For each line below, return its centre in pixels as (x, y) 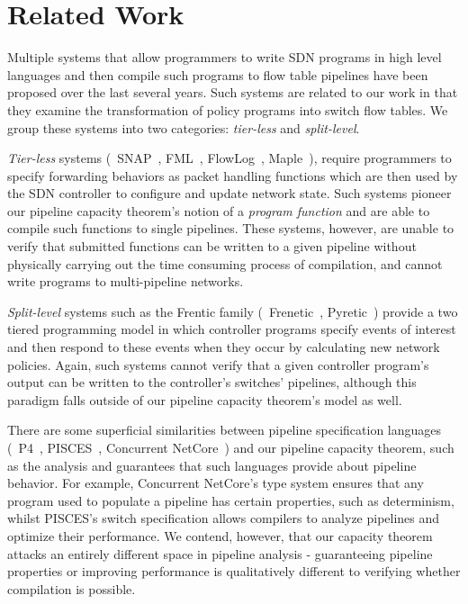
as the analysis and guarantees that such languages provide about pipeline (212, 465)
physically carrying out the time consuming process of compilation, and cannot (225, 263)
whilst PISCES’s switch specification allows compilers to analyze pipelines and (224, 518)
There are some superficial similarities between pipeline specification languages (225, 430)
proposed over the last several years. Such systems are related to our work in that (233, 92)
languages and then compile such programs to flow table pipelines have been (218, 74)
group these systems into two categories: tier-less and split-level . (184, 127)
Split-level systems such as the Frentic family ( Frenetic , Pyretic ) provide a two (233, 311)
